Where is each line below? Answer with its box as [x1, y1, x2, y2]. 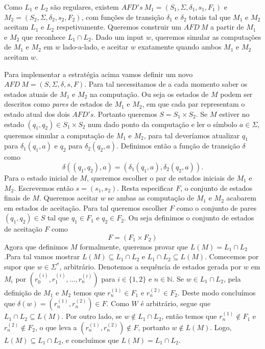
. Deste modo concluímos [177, 287, 256, 297]
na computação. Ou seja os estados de [89, 88, 209, 99]
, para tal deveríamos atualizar [143, 130, 240, 140]
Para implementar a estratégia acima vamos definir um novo [4, 68, 193, 79]
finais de [4, 192, 30, 203]
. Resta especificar [117, 182, 174, 193]
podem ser [220, 88, 253, 99]
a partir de [210, 21, 244, 32]
